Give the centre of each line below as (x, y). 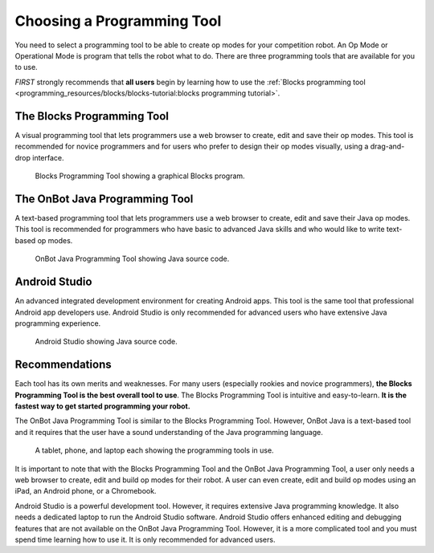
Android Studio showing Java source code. (106, 342)
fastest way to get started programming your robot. (102, 406)
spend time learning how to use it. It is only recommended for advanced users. (145, 539)
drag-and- (387, 146)
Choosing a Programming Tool (118, 21)
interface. (48, 157)
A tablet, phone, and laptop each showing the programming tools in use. (154, 450)
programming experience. (58, 323)
